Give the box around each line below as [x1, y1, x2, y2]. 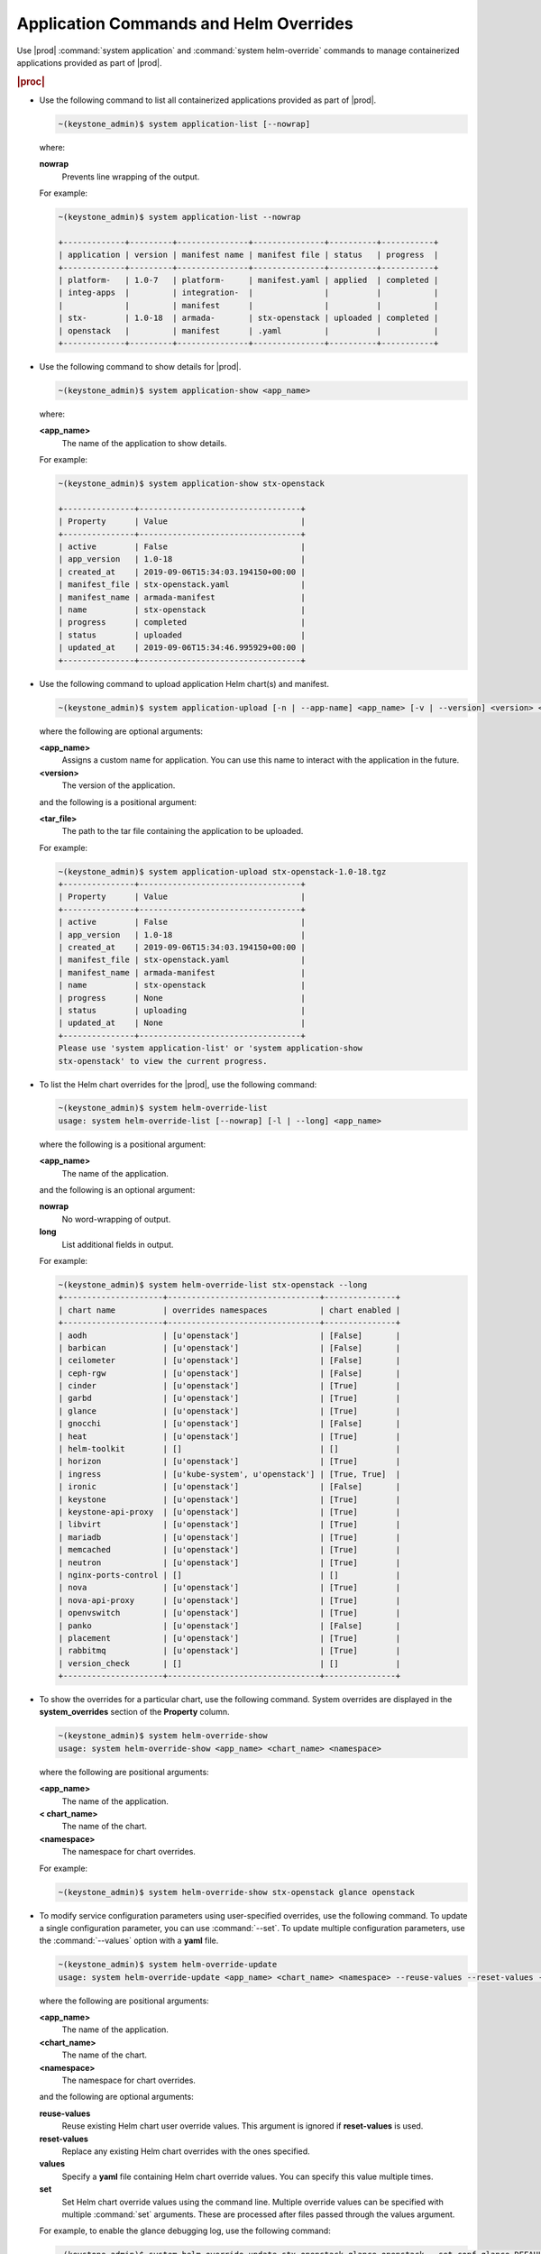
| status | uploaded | [58, 629, 306, 640]
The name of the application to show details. [61, 437, 227, 448]
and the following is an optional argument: [39, 1185, 196, 1196]
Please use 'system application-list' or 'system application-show [58, 1043, 363, 1054]
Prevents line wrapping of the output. [61, 171, 200, 182]
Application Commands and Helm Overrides [16, 14, 353, 33]
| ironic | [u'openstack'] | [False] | [58, 1481, 401, 1492]
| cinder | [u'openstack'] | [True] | [58, 1380, 401, 1391]
